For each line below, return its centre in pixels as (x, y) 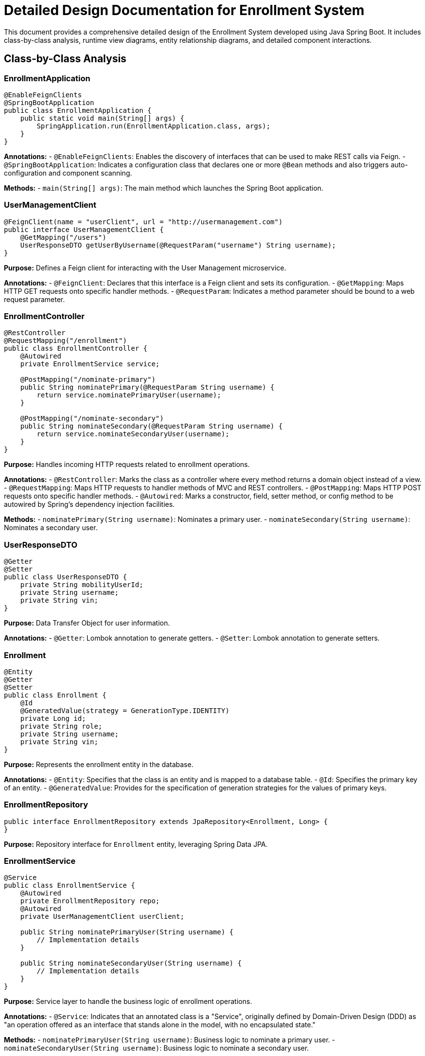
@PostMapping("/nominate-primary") (88, 380)
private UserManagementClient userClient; (102, 917)
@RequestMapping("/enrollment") (65, 341)
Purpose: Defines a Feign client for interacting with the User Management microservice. (145, 268)
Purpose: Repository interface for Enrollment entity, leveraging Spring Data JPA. (136, 844)
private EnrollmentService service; (90, 364)
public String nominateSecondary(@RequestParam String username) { (151, 426)
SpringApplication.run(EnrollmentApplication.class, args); (153, 126)
